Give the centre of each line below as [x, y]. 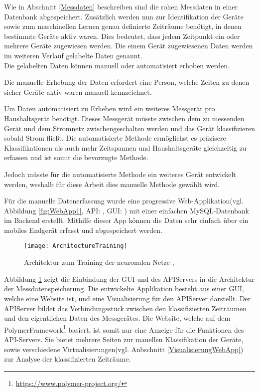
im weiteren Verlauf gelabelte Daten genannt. [73, 55]
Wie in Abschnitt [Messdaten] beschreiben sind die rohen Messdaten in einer [121, 6]
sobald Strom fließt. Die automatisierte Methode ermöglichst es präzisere [115, 138]
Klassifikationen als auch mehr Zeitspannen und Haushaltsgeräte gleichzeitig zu [125, 147]
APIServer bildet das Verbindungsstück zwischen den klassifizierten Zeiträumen [125, 308]
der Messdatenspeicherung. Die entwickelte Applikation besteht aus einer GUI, [124, 289]
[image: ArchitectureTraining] [76, 246]
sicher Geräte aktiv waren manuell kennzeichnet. [78, 92]
